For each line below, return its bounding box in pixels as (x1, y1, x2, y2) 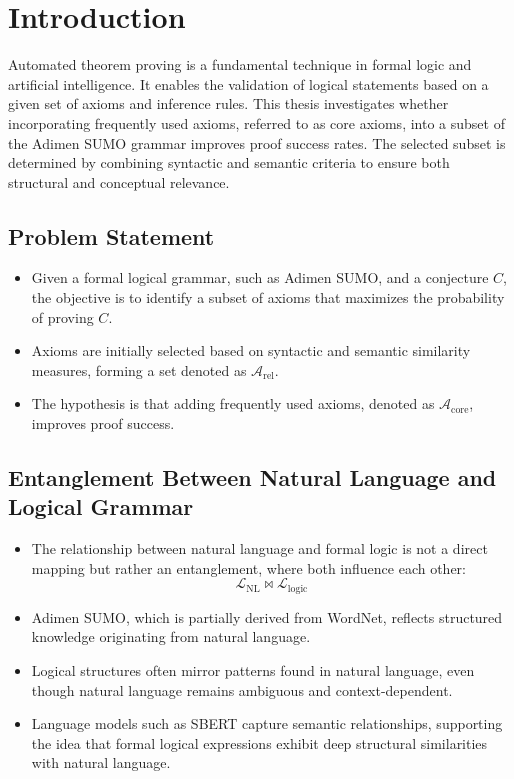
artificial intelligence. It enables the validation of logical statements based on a (8, 73, 489, 94)
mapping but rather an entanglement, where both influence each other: (31, 557, 466, 578)
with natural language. (31, 752, 171, 773)
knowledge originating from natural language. (31, 626, 311, 647)
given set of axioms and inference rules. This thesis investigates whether (8, 93, 449, 114)
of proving (31, 306, 94, 327)
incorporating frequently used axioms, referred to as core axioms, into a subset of (8, 112, 505, 133)
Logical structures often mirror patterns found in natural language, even (31, 660, 475, 681)
